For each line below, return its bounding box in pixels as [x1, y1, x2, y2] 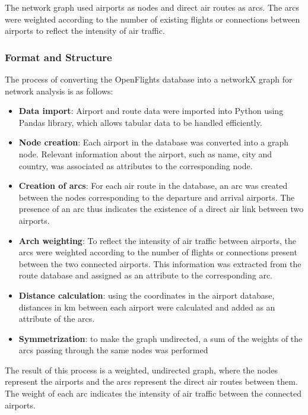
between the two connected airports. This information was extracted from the [18, 257, 301, 270]
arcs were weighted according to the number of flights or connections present [18, 246, 297, 258]
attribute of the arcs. [18, 312, 95, 325]
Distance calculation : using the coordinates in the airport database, [18, 289, 275, 301]
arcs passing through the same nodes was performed [18, 344, 208, 356]
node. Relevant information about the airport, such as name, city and [18, 147, 272, 160]
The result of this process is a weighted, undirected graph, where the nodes [5, 363, 278, 376]
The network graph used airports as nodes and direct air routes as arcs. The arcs [5, 1, 299, 13]
